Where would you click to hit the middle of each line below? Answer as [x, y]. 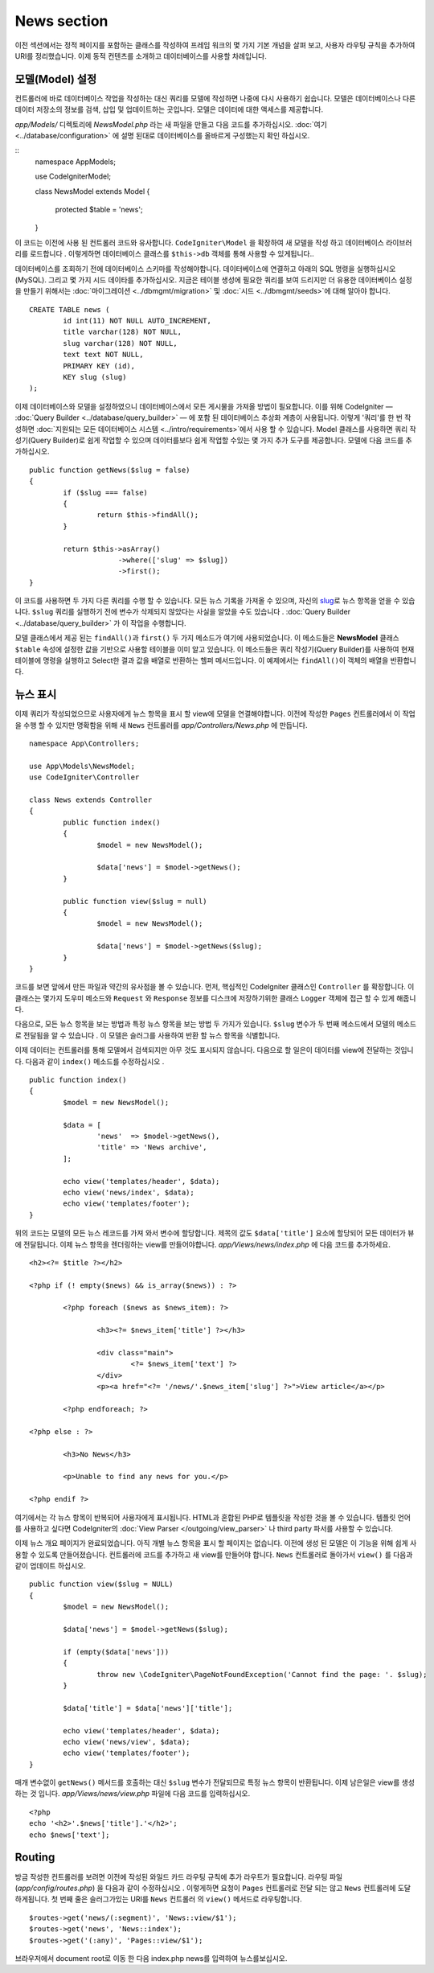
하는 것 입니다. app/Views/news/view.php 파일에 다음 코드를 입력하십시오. [133, 1794]
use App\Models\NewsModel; [82, 766]
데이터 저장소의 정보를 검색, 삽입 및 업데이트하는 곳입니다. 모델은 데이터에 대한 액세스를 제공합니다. [169, 109]
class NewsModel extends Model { [92, 191]
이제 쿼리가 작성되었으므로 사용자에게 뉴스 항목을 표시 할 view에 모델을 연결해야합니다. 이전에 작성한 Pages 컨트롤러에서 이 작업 [215, 714]
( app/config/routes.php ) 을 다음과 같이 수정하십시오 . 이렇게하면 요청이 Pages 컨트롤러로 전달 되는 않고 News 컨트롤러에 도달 [213, 1888]
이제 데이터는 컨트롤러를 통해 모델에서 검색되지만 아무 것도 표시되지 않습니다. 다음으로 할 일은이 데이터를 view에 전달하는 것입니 [214, 1050]
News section [61, 21]
